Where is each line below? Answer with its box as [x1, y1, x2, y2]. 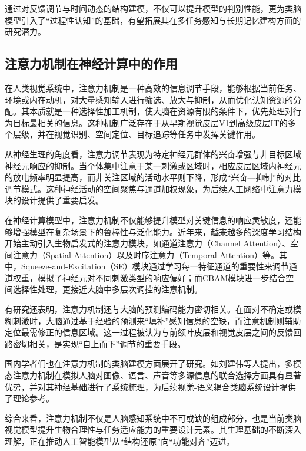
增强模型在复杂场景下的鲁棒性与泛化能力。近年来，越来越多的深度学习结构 [12, 225, 301, 238]
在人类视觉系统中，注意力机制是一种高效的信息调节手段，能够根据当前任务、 [5, 81, 301, 94]
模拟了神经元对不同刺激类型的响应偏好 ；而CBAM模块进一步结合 [37, 271, 286, 284]
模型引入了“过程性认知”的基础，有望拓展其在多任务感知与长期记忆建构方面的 [5, 14, 301, 26]
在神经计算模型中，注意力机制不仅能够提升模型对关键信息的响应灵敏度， [5, 213, 285, 226]
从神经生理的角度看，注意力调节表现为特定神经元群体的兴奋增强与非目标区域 [5, 147, 301, 160]
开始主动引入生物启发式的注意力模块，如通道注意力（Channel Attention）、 [5, 237, 290, 249]
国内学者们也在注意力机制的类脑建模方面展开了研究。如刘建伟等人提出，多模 [5, 357, 301, 370]
